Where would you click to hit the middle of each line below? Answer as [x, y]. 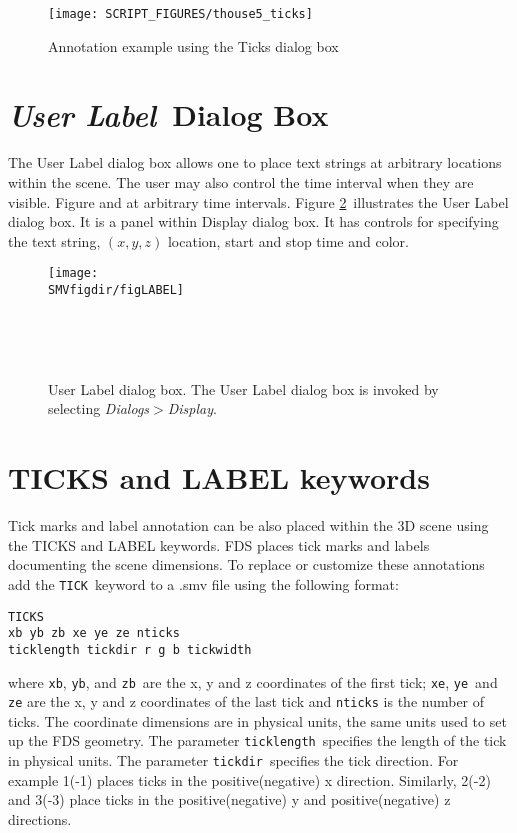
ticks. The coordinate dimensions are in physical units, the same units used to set [257, 720]
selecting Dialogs [99, 408]
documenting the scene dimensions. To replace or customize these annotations [246, 564]
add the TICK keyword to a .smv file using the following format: [203, 583]
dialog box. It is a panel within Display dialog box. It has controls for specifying [253, 221]
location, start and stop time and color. [288, 240]
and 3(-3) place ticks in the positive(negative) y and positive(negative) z [229, 799]
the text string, [54, 240]
